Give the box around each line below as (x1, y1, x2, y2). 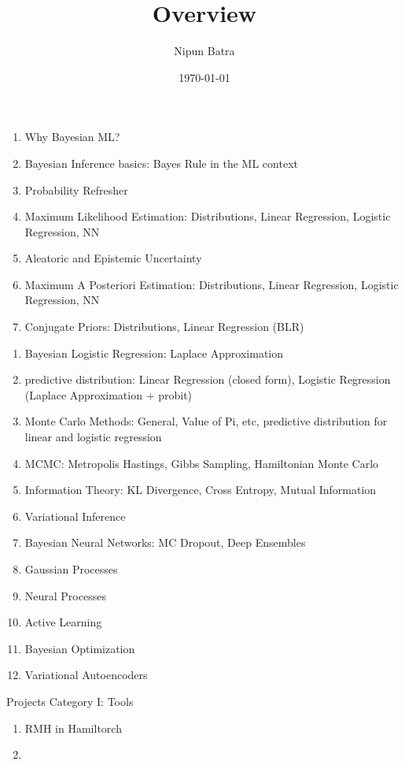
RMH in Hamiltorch (24, 719, 122, 736)
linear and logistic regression (24, 429, 162, 445)
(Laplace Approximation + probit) (24, 386, 193, 403)
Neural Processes (24, 587, 106, 603)
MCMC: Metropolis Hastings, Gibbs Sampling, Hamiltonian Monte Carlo (24, 455, 379, 471)
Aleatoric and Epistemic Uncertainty (24, 250, 202, 266)
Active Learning (24, 614, 102, 630)
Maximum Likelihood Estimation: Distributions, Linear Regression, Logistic (24, 208, 391, 225)
